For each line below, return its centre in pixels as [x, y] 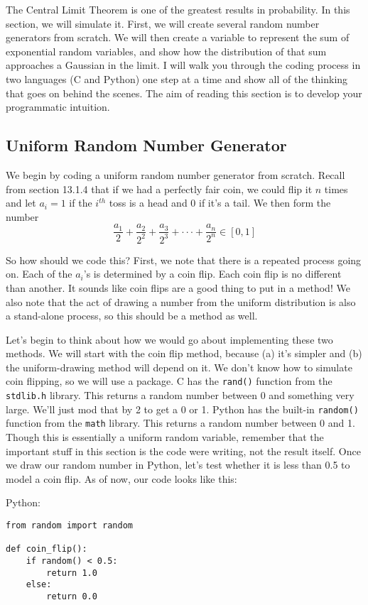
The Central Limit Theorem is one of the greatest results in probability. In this [178, 9]
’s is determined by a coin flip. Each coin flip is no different [212, 274]
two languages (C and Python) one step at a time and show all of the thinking [177, 78]
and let [21, 203]
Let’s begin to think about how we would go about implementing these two [169, 339]
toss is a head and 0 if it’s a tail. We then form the [220, 203]
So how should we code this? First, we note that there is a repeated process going [184, 260]
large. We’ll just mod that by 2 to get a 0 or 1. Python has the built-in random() [182, 409]
